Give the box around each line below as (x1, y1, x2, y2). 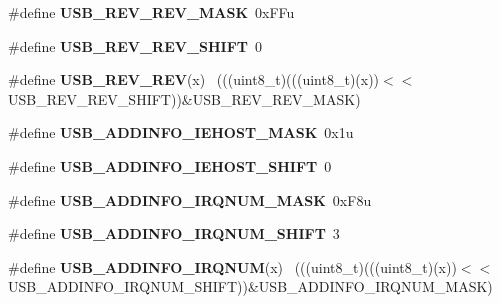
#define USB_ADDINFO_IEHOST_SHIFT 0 (8, 155, 332, 176)
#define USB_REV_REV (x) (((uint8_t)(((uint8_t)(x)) (8, 69, 380, 90)
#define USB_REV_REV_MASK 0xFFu (8, 2, 295, 22)
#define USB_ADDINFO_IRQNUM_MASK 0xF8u (8, 189, 372, 210)
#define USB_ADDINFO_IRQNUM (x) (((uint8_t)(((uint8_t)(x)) (8, 256, 457, 277)
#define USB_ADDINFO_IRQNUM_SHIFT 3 (8, 223, 340, 244)
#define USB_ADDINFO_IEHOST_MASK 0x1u (8, 122, 354, 143)
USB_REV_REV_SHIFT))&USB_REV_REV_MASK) (8, 88, 361, 109)
